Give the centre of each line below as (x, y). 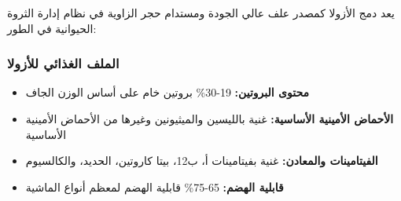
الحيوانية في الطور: (52, 28)
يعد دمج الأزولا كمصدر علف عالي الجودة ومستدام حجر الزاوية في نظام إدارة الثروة (201, 13)
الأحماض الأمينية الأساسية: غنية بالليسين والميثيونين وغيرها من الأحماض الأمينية (210, 119)
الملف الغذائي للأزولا (63, 63)
